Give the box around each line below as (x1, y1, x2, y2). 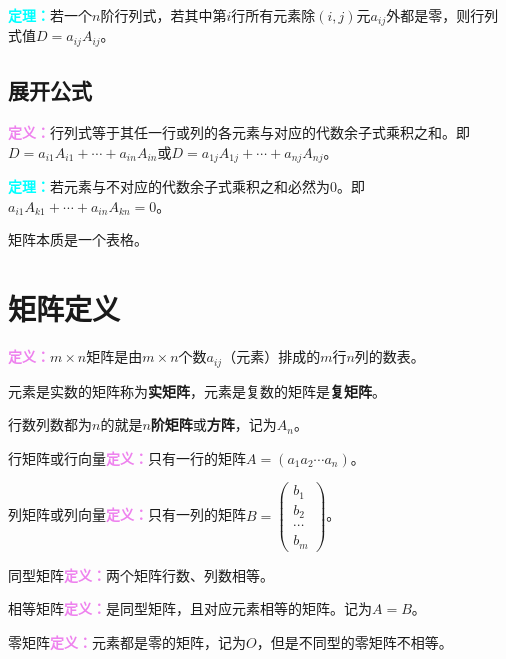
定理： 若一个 (8, 5, 92, 25)
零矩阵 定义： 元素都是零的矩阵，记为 (8, 632, 246, 653)
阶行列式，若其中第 (100, 5, 227, 25)
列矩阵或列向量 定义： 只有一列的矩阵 (8, 504, 246, 525)
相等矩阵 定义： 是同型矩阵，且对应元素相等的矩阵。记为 (8, 598, 372, 619)
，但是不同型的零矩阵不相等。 (256, 632, 453, 653)
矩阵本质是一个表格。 (8, 229, 148, 250)
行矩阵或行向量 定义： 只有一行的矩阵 (8, 447, 246, 468)
